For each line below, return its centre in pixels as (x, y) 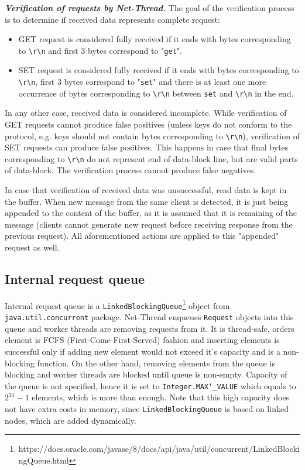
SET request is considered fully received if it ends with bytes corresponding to (159, 70)
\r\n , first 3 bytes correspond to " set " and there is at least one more (142, 82)
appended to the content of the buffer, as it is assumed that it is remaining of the (151, 213)
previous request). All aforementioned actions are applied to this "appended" (142, 236)
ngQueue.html (44, 460)
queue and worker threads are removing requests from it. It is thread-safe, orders (150, 328)
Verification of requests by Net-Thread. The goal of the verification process (150, 8)
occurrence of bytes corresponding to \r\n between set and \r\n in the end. (156, 93)
